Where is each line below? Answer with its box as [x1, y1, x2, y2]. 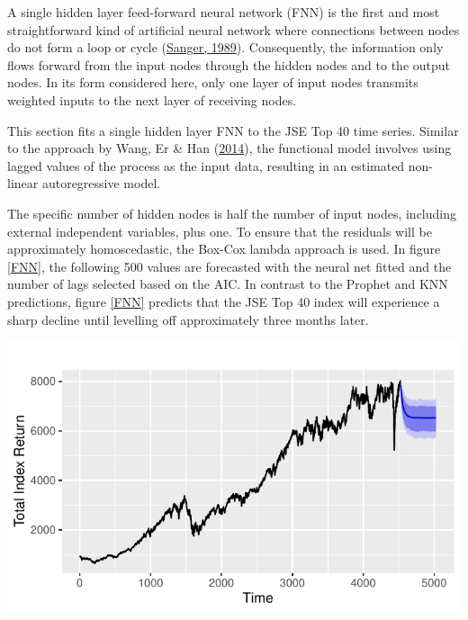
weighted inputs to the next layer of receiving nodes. [7, 90, 297, 109]
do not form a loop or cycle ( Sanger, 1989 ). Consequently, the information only [7, 38, 444, 57]
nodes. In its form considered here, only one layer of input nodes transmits [7, 73, 418, 92]
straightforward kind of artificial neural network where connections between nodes [7, 20, 460, 39]
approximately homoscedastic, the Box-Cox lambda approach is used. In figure [7, 239, 441, 258]
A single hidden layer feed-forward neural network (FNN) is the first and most [7, 3, 440, 21]
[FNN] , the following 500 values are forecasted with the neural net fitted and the [7, 256, 452, 275]
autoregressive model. [41, 174, 161, 193]
